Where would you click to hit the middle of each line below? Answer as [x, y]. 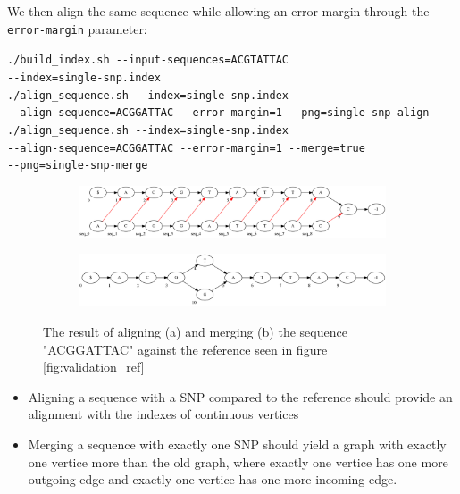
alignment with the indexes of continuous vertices [163, 414]
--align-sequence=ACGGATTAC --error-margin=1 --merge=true [186, 148]
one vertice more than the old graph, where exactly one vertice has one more [238, 461]
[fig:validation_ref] [94, 367]
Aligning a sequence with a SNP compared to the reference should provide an [240, 396]
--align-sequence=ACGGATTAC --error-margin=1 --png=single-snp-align [218, 113]
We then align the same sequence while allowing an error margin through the [218, 11]
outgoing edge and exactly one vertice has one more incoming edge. [213, 479]
